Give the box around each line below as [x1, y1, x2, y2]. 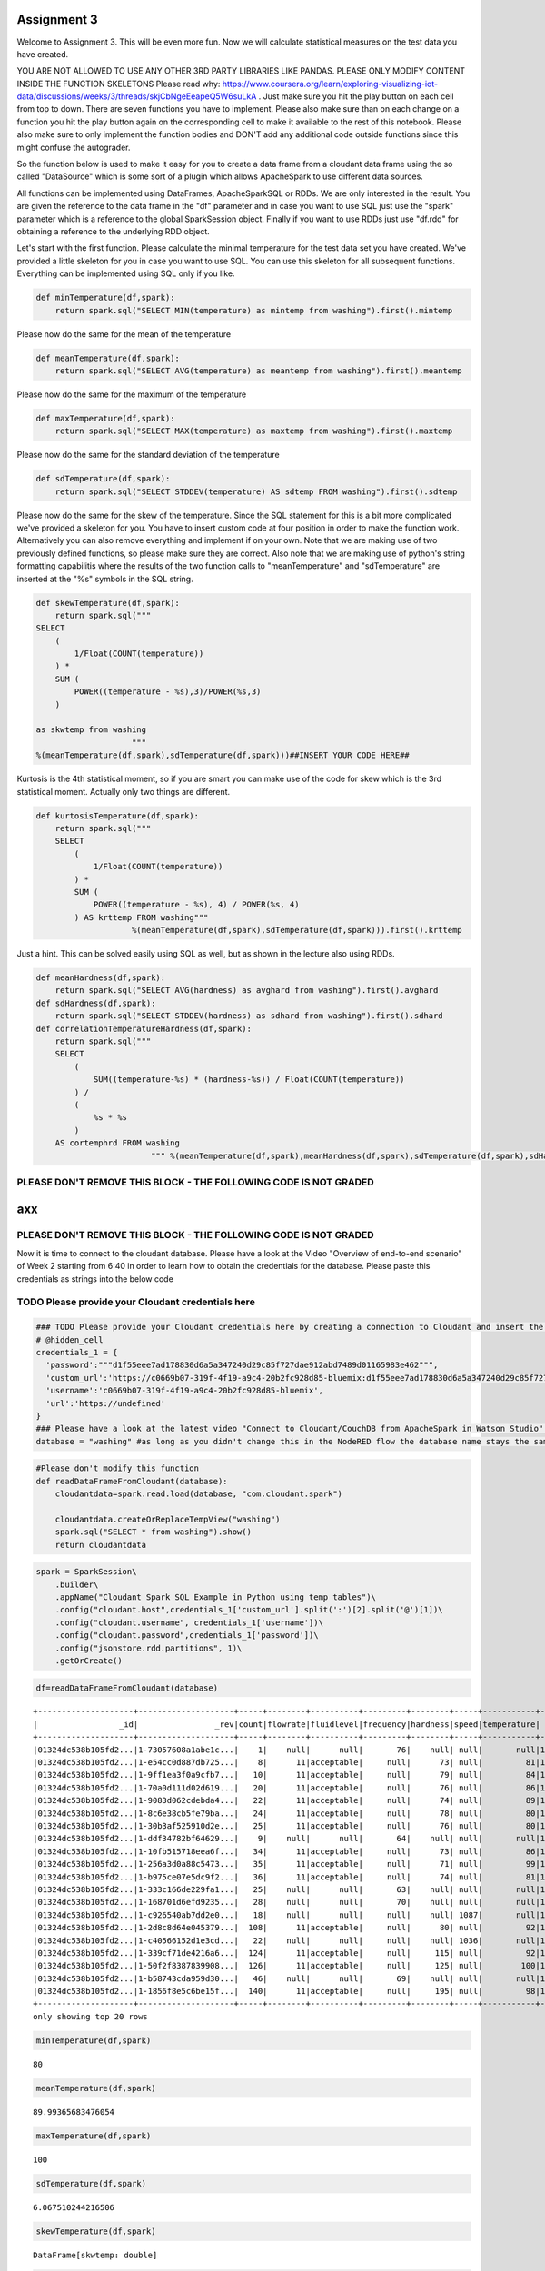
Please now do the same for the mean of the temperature [16, 328, 232, 340]
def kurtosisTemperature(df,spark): [35, 810, 200, 821]
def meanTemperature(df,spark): [35, 352, 181, 363]
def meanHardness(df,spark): [35, 973, 166, 983]
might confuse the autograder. [16, 142, 131, 153]
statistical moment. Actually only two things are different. [16, 786, 231, 797]
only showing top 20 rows [33, 2011, 149, 2021]
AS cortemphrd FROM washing [54, 1138, 181, 1148]
